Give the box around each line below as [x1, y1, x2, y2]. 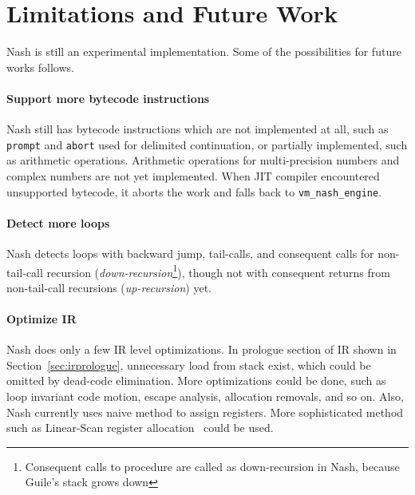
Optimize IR [6, 311, 77, 327]
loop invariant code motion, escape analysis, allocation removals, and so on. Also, [6, 388, 404, 405]
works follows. [6, 58, 74, 75]
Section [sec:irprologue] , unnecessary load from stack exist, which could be [6, 356, 371, 373]
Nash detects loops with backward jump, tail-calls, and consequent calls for [6, 245, 374, 261]
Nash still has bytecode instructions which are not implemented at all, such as [6, 121, 389, 137]
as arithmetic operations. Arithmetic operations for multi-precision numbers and [6, 152, 400, 168]
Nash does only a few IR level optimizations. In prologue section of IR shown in [6, 341, 397, 358]
